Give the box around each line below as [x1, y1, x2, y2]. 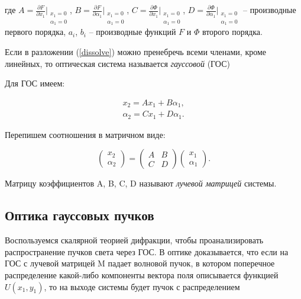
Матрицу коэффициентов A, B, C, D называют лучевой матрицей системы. [5, 177, 277, 189]
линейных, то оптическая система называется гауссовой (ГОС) [5, 57, 230, 69]
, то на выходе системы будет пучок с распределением [44, 280, 240, 292]
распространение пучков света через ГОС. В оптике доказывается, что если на [5, 245, 289, 258]
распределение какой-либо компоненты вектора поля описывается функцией [5, 268, 279, 281]
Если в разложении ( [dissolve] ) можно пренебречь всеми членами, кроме [5, 46, 267, 58]
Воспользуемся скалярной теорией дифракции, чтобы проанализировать [5, 234, 264, 246]
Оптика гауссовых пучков [5, 206, 154, 224]
